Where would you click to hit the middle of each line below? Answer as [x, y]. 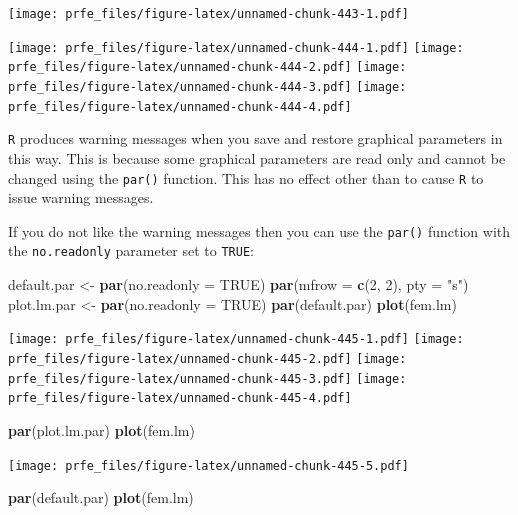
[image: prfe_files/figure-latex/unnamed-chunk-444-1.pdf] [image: [236, 47]
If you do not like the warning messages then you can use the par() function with [259, 230]
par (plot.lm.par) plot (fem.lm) [101, 429]
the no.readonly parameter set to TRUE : [131, 250]
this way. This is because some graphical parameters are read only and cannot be [257, 157]
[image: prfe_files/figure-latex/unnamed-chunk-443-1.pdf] [208, 14]
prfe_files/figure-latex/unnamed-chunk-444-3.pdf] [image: [207, 86]
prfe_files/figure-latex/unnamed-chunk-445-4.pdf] [180, 398]
